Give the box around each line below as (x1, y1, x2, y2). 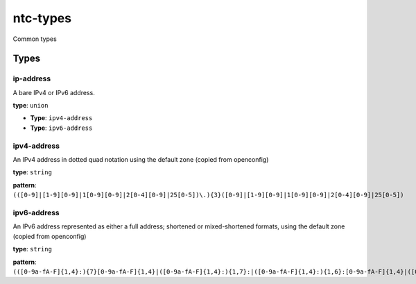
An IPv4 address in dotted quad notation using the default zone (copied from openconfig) (12, 156, 269, 164)
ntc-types (12, 10, 72, 26)
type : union (12, 101, 49, 110)
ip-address (12, 74, 51, 83)
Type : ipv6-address (30, 124, 93, 132)
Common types (12, 35, 57, 43)
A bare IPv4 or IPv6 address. (12, 88, 95, 97)
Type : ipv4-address (30, 114, 93, 122)
